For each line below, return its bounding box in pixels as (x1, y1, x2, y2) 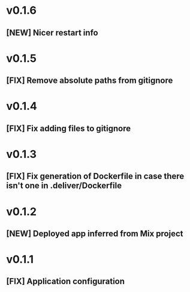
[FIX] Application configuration (6, 276, 125, 287)
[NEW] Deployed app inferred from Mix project (6, 228, 183, 239)
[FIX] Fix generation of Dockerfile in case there (6, 171, 185, 181)
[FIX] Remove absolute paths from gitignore (6, 76, 173, 86)
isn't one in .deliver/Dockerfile (6, 181, 122, 191)
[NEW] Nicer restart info (6, 28, 98, 38)
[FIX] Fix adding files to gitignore (6, 123, 131, 133)
